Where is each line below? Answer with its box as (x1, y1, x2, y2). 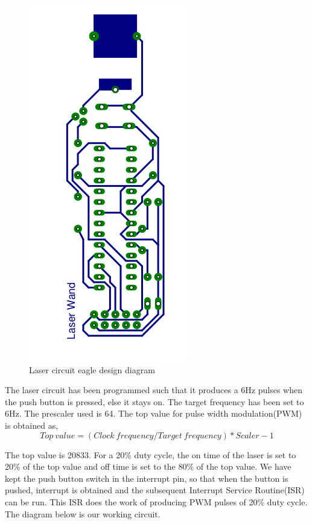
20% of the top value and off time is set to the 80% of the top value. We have (5, 460, 291, 473)
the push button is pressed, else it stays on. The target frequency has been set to (5, 395, 304, 408)
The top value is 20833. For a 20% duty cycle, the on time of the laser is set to (5, 448, 296, 461)
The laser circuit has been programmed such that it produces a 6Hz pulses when (5, 384, 302, 396)
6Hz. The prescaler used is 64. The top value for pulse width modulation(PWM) (5, 407, 302, 420)
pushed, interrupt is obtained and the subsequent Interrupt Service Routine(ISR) (5, 484, 305, 496)
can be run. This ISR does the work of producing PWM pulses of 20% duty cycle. (5, 495, 308, 508)
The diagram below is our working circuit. (5, 507, 161, 520)
